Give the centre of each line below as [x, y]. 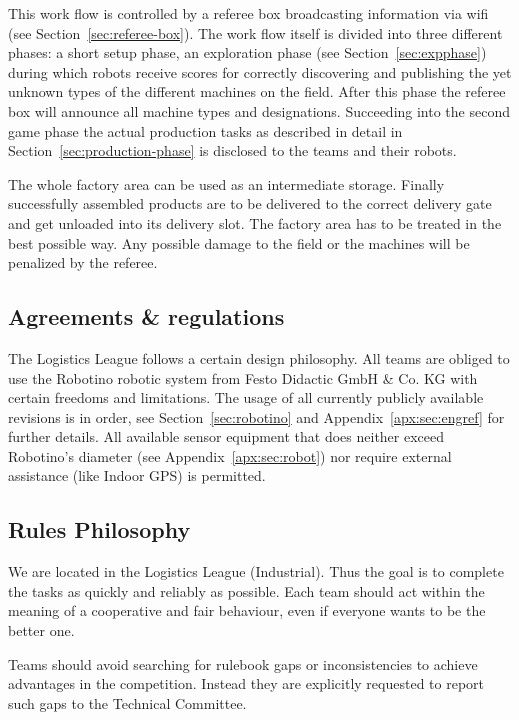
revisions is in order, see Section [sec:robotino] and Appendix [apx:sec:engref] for [256, 416]
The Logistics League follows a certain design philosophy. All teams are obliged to [259, 357]
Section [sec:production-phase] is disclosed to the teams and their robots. [232, 150]
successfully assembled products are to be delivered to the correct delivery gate [250, 203]
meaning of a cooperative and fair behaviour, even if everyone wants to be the [247, 610]
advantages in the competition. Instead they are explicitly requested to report [246, 683]
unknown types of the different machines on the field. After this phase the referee [257, 91]
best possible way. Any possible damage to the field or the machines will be [239, 242]
